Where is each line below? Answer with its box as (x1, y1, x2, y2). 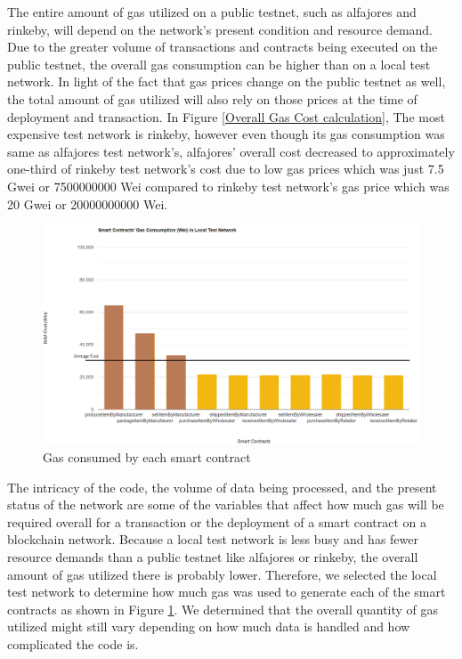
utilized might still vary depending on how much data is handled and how (7, 617, 410, 636)
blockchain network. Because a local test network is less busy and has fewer (7, 530, 418, 549)
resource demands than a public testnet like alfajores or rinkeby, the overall (7, 548, 418, 566)
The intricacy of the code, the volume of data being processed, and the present (7, 477, 437, 496)
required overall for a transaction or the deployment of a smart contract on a (7, 512, 427, 531)
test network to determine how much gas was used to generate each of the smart (7, 582, 446, 601)
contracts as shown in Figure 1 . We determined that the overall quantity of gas (7, 599, 439, 618)
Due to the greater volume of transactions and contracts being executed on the (7, 37, 438, 56)
